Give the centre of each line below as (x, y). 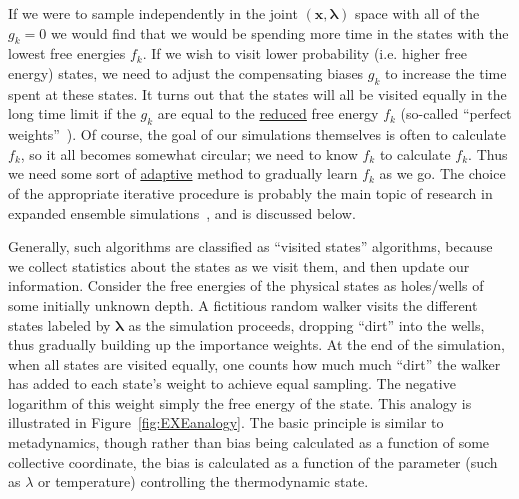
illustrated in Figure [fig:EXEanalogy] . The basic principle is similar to (226, 422)
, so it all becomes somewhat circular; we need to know (189, 153)
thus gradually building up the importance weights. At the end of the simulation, (256, 344)
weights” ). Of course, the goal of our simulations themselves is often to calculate (257, 134)
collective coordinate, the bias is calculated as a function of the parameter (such (253, 461)
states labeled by (59, 324)
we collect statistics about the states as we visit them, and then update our (239, 265)
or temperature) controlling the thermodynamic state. (203, 481)
